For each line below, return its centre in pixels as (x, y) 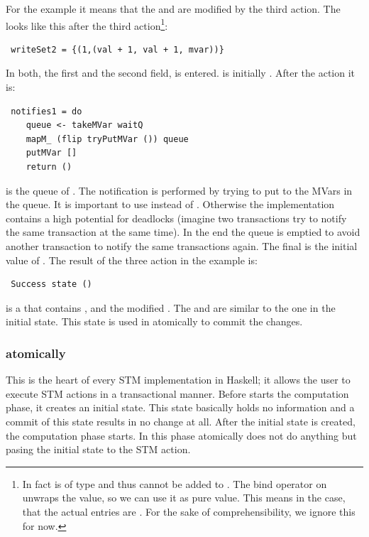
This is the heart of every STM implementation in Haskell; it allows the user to (178, 380)
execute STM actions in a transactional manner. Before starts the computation (177, 393)
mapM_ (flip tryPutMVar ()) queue (107, 139)
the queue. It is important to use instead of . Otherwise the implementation (170, 204)
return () (49, 167)
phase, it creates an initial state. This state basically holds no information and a (180, 407)
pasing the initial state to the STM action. (98, 449)
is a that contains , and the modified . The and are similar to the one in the (171, 307)
